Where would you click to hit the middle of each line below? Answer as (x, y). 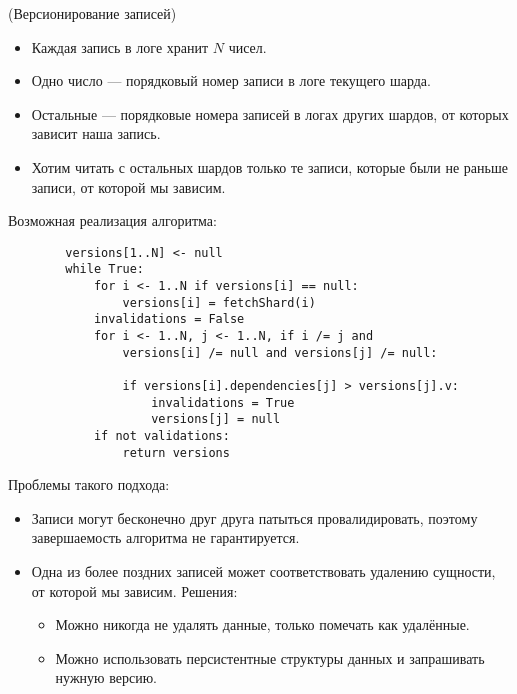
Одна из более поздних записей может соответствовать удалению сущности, (263, 571)
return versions (176, 452)
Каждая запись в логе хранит (120, 46)
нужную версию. (106, 677)
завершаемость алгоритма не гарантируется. (165, 537)
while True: (105, 269)
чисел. (247, 46)
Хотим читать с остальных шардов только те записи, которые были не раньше (269, 166)
